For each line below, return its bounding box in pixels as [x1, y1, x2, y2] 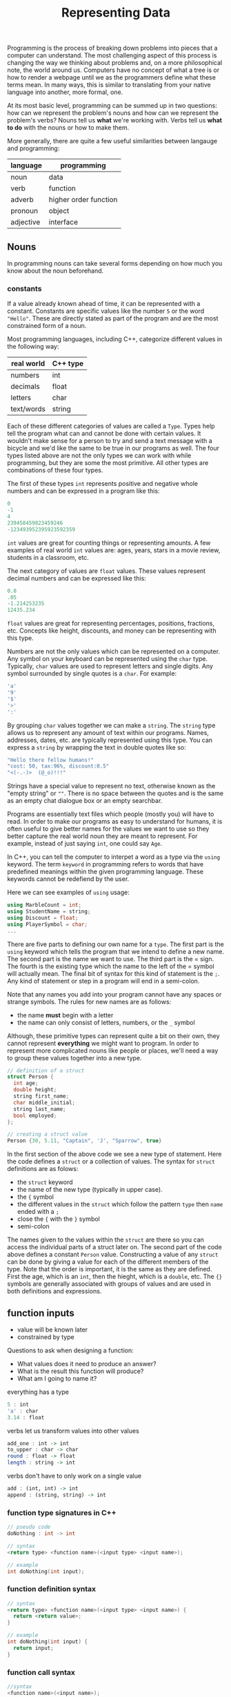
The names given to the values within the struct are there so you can [7, 1235, 205, 1244]
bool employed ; [13, 1112, 57, 1119]
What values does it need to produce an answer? [17, 1359, 157, 1368]
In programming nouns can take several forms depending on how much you [7, 260, 223, 267]
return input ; [13, 1644, 54, 1651]
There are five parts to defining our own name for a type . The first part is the [7, 940, 224, 948]
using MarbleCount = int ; [7, 902, 81, 909]
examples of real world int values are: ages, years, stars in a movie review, [7, 545, 221, 554]
